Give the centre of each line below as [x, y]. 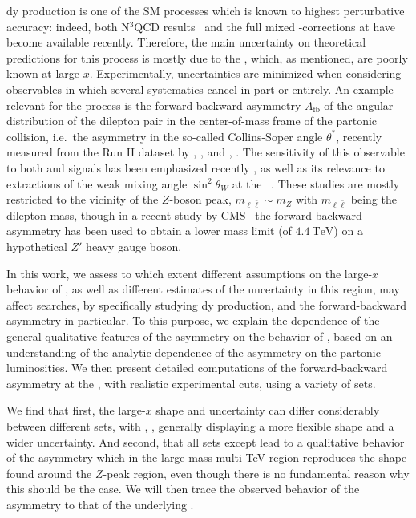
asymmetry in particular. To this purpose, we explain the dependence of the [193, 320]
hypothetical [37, 247]
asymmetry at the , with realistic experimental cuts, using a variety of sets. [191, 383]
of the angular [359, 105]
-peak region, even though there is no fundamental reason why [256, 473]
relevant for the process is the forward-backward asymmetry [154, 105]
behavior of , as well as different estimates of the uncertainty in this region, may [203, 289]
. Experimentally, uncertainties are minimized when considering [245, 73]
